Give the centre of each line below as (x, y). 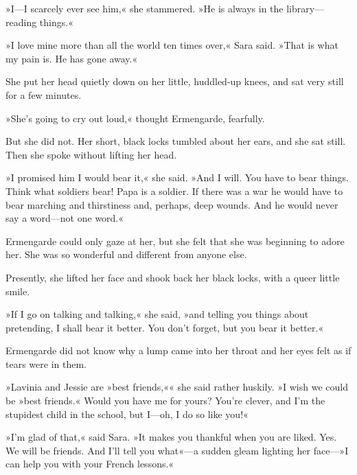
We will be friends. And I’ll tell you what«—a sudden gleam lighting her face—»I (177, 450)
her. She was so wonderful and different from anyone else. (126, 254)
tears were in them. (46, 363)
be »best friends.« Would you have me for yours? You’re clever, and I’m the (165, 401)
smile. (18, 291)
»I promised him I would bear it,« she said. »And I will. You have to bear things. (177, 177)
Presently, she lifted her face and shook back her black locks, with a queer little (173, 277)
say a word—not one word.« (65, 218)
